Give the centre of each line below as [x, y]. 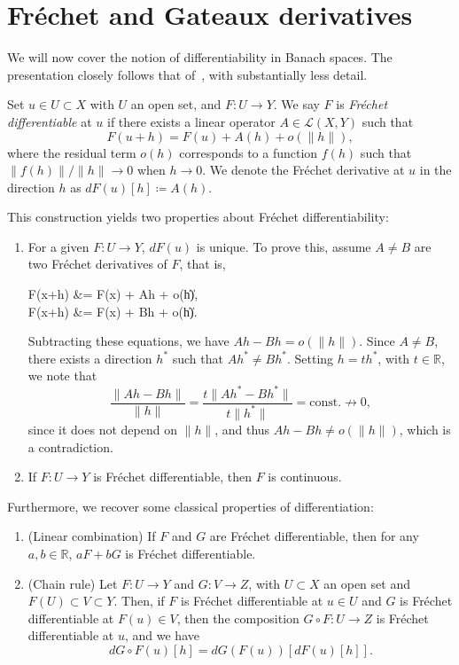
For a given [58, 246]
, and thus [242, 429]
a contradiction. [70, 446]
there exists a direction [90, 358]
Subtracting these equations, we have [128, 341]
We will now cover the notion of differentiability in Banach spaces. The [200, 57]
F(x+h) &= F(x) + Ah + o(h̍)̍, [113, 294]
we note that [62, 376]
